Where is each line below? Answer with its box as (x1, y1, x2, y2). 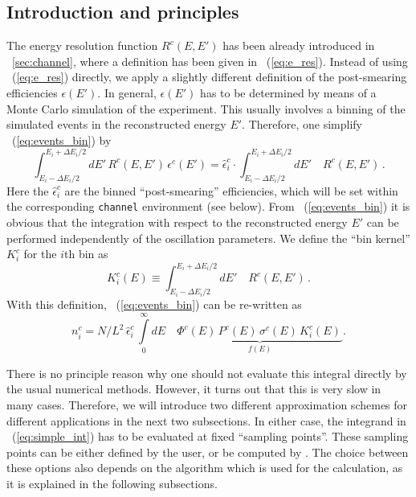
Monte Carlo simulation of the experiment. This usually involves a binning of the (6, 100, 406, 117)
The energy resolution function (6, 37, 158, 54)
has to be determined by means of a (200, 84, 377, 101)
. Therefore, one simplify (242, 116, 362, 133)
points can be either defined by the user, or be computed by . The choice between (6, 443, 409, 460)
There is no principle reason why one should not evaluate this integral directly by (6, 364, 407, 381)
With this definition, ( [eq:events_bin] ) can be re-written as (6, 295, 302, 312)
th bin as (63, 245, 108, 262)
